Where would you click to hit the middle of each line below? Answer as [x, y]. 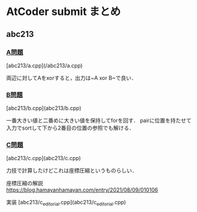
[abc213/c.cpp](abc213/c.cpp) [44, 158]
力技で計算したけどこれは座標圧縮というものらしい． [72, 171]
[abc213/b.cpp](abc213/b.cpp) [44, 108]
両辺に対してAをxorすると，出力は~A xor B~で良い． [71, 78]
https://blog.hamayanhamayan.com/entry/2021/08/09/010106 [82, 190]
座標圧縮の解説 [25, 183]
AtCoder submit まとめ [63, 12]
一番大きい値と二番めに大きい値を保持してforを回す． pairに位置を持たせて [99, 121]
